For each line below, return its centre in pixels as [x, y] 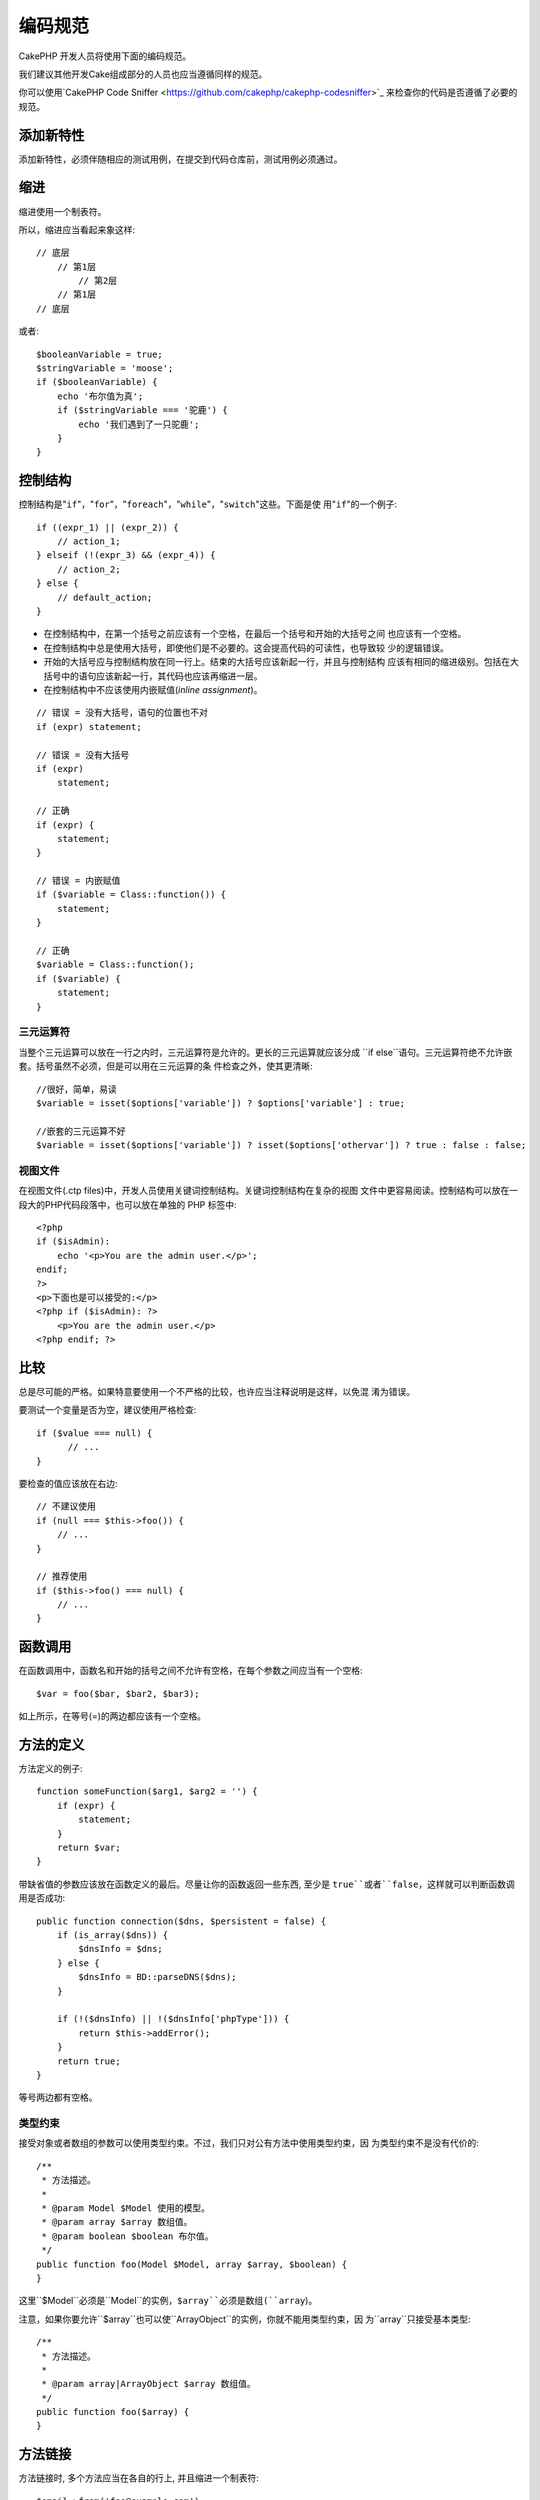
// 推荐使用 [62, 1576]
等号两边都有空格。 [58, 2097]
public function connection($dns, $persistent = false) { [181, 1921]
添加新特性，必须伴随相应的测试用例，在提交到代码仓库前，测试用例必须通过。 [180, 159]
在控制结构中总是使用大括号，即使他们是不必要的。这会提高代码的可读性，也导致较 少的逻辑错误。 [246, 647]
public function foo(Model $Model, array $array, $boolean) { [192, 2264]
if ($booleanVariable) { [97, 382]
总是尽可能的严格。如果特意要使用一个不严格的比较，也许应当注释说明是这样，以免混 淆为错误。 [216, 1392]
